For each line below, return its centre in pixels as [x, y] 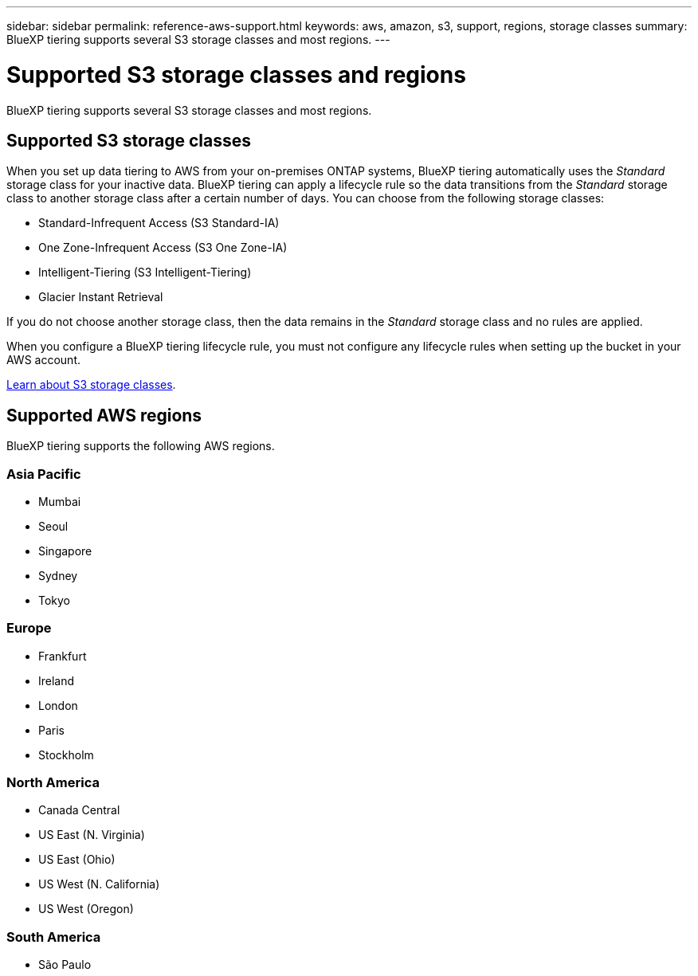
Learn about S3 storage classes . [91, 385]
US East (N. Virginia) [92, 835]
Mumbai [60, 501]
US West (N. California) [99, 884]
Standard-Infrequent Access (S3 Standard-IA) [159, 223]
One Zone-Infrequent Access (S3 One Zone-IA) [163, 248]
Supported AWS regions [104, 415]
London [58, 705]
